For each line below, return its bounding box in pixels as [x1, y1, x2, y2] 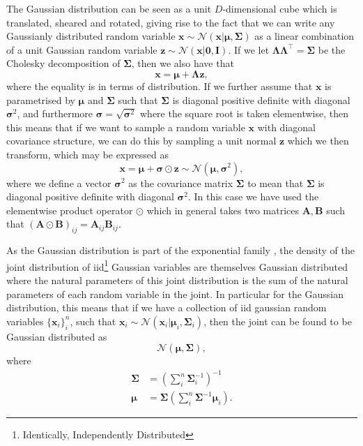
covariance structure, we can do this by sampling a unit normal [6, 133, 277, 148]
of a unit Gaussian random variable [6, 42, 157, 57]
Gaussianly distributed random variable [6, 29, 176, 43]
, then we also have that [131, 56, 234, 70]
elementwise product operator [6, 202, 133, 217]
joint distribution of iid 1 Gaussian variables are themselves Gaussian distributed [6, 257, 348, 274]
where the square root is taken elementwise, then [139, 106, 348, 121]
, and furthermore [17, 106, 93, 121]
